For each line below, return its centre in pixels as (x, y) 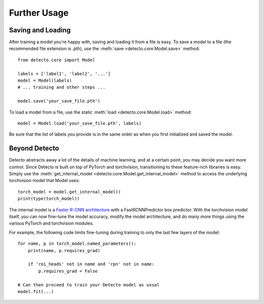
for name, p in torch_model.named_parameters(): (77, 244)
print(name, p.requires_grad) (64, 250)
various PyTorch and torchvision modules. (51, 223)
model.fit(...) (36, 292)
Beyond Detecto (34, 149)
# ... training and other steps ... (62, 87)
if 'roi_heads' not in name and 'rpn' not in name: (91, 264)
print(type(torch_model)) (49, 199)
